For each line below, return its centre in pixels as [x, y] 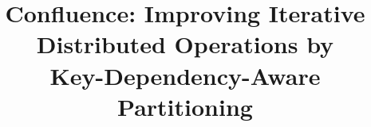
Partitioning [185, 106]
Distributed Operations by [185, 44]
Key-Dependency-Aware [185, 75]
